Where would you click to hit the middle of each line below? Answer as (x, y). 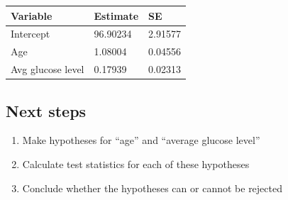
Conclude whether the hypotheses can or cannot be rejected (152, 188)
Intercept (31, 34)
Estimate (116, 15)
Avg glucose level (48, 69)
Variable (32, 15)
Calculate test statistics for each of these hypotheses (136, 163)
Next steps (46, 110)
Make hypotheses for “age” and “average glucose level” (141, 140)
